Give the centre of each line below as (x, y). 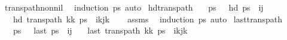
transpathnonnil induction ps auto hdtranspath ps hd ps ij (134, 7)
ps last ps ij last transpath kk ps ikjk (100, 30)
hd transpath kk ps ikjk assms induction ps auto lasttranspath (147, 19)
